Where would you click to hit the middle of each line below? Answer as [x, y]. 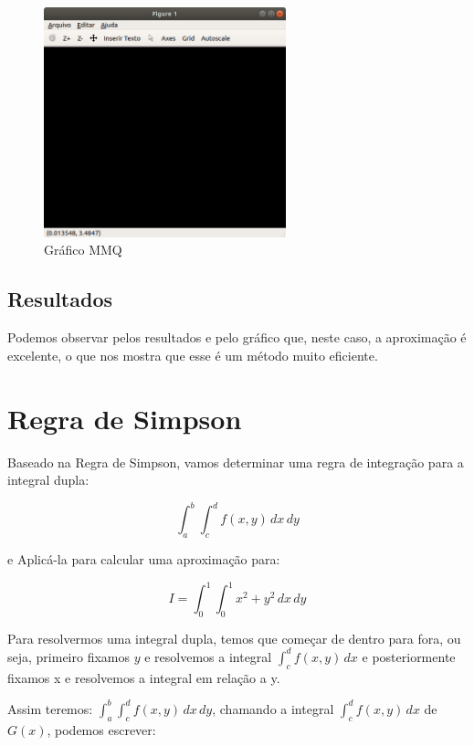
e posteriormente [409, 656]
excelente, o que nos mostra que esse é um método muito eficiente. [193, 355]
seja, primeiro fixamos [69, 656]
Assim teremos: [50, 708]
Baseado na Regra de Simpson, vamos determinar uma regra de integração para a [236, 462]
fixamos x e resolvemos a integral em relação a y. [144, 677]
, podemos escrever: [101, 729]
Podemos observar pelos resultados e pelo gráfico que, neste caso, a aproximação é [237, 337]
